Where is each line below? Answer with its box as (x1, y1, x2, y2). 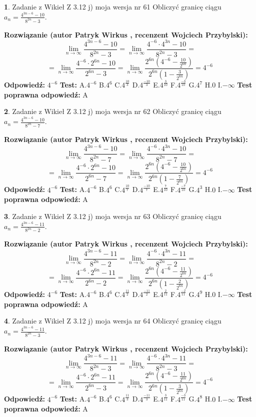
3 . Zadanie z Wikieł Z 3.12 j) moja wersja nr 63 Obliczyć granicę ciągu (4, 210, 221, 221)
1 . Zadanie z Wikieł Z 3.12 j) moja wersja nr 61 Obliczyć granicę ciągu (4, 1, 221, 11)
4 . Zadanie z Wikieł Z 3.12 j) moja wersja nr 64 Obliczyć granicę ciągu (4, 315, 221, 326)
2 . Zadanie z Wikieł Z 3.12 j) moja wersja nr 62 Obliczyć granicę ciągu (4, 106, 221, 116)
